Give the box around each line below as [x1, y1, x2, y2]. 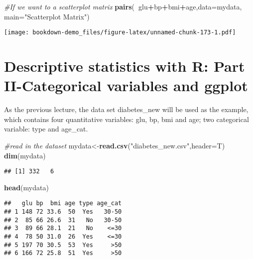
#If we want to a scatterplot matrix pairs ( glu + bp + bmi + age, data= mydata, [4, 1, 242, 11]
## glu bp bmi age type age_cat [4, 200, 122, 207]
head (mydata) [4, 182, 49, 192]
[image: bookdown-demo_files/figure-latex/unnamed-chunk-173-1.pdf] [4, 29, 236, 36]
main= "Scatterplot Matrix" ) [4, 11, 90, 21]
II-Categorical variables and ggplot [4, 75, 248, 96]
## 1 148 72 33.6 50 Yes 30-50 [4, 208, 122, 216]
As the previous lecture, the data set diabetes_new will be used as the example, [4, 104, 249, 115]
